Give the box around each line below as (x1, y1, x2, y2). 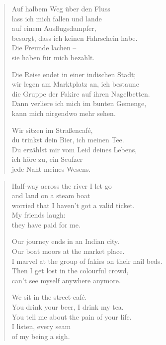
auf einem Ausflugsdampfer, (11, 23, 96, 33)
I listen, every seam (11, 321, 71, 332)
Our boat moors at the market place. (11, 246, 125, 256)
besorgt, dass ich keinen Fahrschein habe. (11, 32, 138, 43)
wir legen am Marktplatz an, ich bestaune (11, 79, 139, 89)
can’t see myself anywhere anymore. (11, 275, 121, 285)
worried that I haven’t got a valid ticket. (11, 200, 135, 210)
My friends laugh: (11, 210, 66, 220)
